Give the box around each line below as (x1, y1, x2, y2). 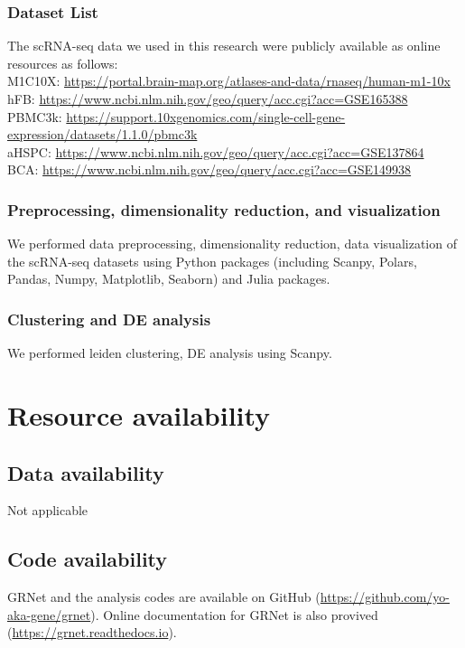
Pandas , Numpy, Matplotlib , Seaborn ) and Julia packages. (7, 269, 330, 288)
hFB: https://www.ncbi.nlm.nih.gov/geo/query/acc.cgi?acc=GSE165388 (7, 89, 408, 108)
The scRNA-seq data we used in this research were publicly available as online (7, 36, 441, 55)
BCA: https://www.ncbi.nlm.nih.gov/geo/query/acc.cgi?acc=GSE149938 (7, 160, 412, 179)
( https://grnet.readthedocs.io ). (7, 623, 177, 642)
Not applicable (7, 501, 88, 520)
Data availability (7, 458, 164, 486)
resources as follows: (7, 53, 118, 72)
